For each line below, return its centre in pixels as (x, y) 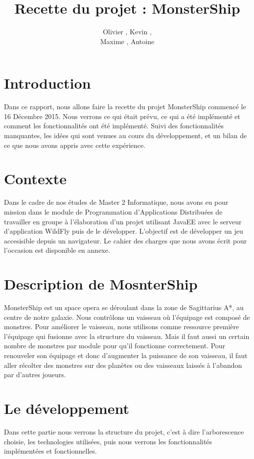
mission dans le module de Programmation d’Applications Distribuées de (113, 211)
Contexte (35, 179)
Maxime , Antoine (127, 41)
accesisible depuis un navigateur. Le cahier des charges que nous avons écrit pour (126, 240)
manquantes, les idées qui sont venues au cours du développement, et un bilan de (126, 135)
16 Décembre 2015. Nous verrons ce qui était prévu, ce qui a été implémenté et (122, 116)
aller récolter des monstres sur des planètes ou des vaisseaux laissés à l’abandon (123, 365)
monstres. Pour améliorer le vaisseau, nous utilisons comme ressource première (122, 326)
